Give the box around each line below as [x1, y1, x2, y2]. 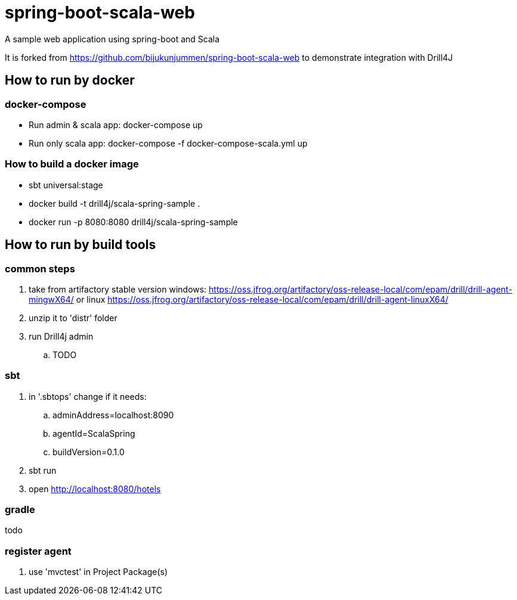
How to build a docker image [5, 158, 139, 170]
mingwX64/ [29, 294, 74, 304]
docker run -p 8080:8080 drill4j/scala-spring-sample [29, 216, 238, 227]
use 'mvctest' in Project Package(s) [29, 567, 168, 577]
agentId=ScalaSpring [52, 428, 135, 439]
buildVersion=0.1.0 [52, 446, 125, 457]
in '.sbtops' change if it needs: [29, 391, 147, 402]
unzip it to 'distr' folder [29, 312, 117, 323]
